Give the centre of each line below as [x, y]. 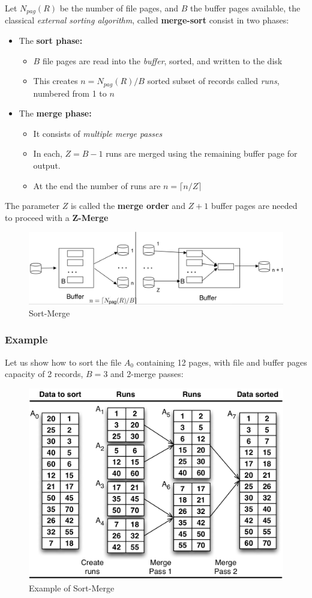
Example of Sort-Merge [72, 587]
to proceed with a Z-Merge [57, 217]
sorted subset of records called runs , [213, 81]
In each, [48, 153]
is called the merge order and [128, 206]
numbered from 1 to [70, 93]
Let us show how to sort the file [63, 362]
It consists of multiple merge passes [98, 133]
